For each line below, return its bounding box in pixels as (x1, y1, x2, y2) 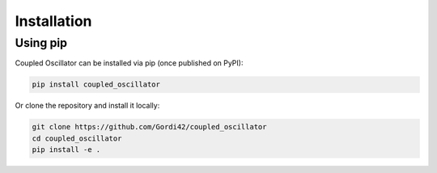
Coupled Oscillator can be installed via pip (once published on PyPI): (15, 58, 244, 68)
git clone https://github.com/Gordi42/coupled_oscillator (32, 122, 267, 132)
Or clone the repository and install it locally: (15, 101, 160, 111)
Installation (15, 12, 92, 30)
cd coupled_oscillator (32, 133, 122, 143)
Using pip (15, 36, 68, 50)
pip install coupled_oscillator (32, 80, 161, 89)
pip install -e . (32, 146, 101, 154)
